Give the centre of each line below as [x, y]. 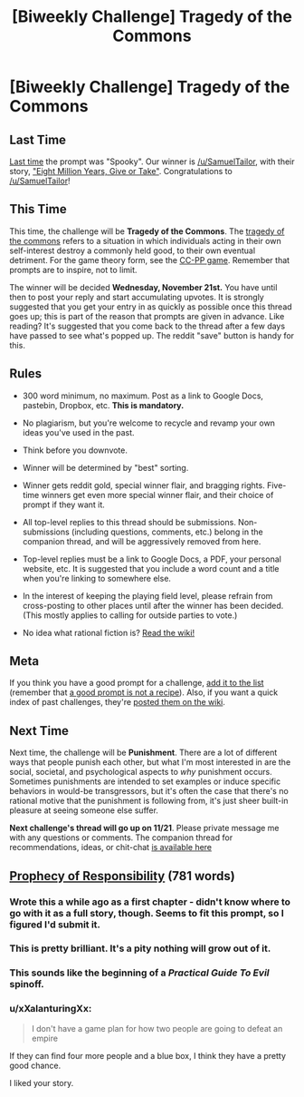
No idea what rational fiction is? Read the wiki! [109, 632]
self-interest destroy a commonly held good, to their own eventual [133, 250]
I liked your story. [42, 1082]
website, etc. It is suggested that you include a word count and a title [151, 568]
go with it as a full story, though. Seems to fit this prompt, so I [147, 913]
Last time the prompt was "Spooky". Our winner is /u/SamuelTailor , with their [152, 162]
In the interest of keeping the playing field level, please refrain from [147, 595]
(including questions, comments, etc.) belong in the [167, 532]
